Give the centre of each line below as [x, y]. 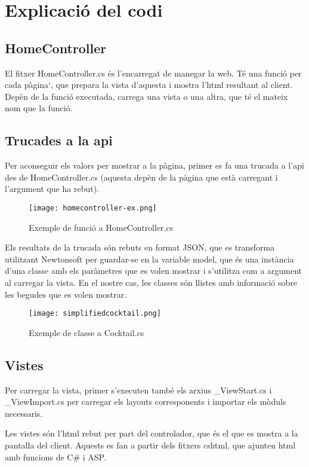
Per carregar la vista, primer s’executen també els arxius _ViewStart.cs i [138, 390]
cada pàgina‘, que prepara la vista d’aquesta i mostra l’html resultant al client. [149, 85]
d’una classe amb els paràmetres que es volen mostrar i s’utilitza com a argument [154, 271]
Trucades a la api [59, 140]
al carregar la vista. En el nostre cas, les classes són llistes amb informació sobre [151, 282]
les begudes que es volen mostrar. [66, 294]
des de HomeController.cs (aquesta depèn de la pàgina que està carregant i [141, 177]
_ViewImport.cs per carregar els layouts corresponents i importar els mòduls [146, 402]
